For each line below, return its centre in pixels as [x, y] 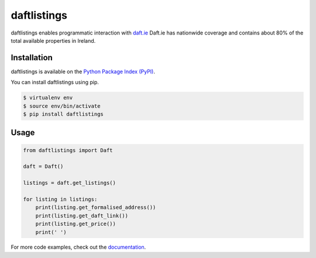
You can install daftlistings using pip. [55, 82]
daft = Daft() [43, 166]
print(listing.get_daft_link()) [82, 216]
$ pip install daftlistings [63, 114]
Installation [32, 58]
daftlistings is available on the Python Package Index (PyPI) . [83, 71]
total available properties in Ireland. [53, 40]
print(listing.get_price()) [76, 224]
